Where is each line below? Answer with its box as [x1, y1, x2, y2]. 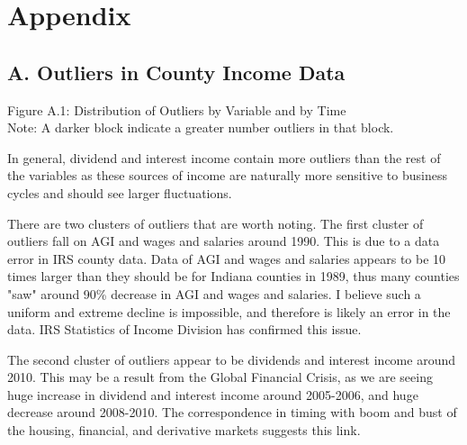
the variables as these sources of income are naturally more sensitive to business [7, 166, 447, 185]
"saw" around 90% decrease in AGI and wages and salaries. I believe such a [7, 284, 421, 303]
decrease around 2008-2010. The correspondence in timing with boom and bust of [7, 403, 457, 422]
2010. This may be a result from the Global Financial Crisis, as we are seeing [7, 368, 433, 386]
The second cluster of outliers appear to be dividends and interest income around [7, 350, 455, 368]
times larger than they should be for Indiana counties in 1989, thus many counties [7, 267, 460, 286]
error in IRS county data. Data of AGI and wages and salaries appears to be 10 [7, 249, 446, 268]
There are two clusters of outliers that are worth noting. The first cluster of [7, 213, 424, 232]
